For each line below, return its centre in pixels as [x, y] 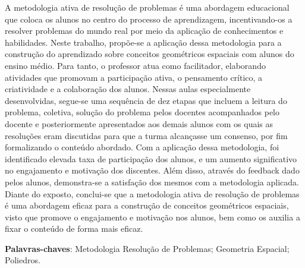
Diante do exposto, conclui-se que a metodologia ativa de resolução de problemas [152, 193]
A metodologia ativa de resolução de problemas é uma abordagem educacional [147, 7]
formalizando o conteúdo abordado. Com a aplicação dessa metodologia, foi [142, 147]
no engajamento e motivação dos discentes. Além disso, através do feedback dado [152, 170]
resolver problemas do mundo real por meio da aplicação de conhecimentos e [144, 31]
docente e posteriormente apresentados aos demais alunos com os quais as [139, 123]
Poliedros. [23, 260]
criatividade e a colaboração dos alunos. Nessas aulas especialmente [128, 89]
